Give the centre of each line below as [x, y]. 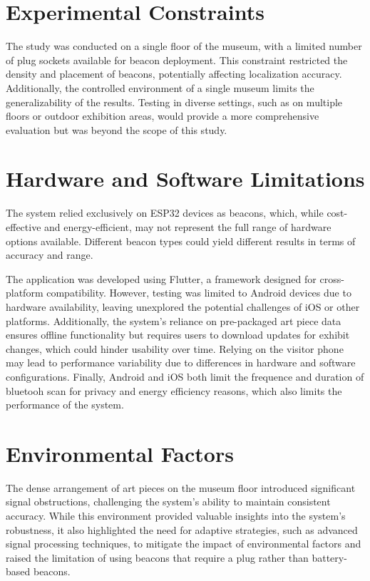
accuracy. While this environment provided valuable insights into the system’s [176, 516]
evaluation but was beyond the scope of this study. [117, 129]
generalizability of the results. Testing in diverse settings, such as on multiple [174, 102]
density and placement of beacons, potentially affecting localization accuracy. [174, 74]
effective [24, 227]
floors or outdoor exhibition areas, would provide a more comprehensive [163, 116]
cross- [332, 278]
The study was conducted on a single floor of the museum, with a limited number [184, 46]
